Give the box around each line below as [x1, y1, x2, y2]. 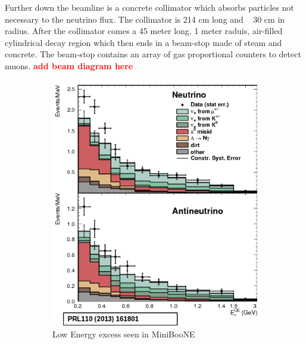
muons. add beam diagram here [5, 59, 133, 72]
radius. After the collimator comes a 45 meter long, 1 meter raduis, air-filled [5, 24, 283, 37]
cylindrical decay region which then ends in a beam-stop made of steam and [5, 36, 282, 48]
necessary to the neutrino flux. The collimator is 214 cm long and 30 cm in [5, 13, 285, 25]
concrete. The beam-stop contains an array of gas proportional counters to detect [5, 48, 301, 60]
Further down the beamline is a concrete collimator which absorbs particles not [5, 1, 294, 13]
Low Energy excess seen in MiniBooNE [52, 327, 195, 340]
